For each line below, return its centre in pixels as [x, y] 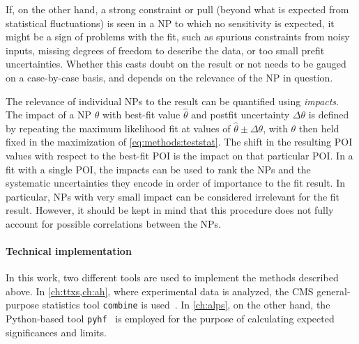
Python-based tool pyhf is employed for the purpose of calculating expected [170, 319]
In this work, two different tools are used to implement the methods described [172, 277]
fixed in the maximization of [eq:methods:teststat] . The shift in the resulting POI [179, 142]
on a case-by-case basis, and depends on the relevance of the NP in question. [169, 77]
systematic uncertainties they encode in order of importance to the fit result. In [175, 183]
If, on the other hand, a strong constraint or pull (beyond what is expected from [177, 9]
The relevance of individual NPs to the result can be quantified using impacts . [172, 101]
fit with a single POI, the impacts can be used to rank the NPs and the [158, 169]
